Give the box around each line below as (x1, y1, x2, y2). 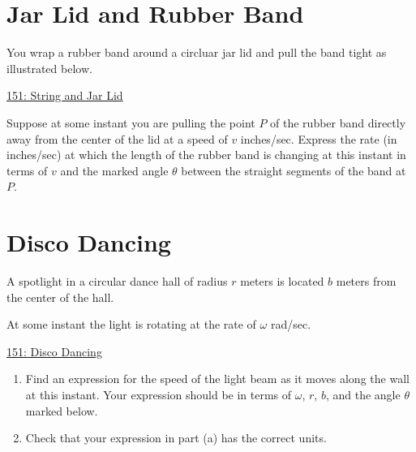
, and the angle (325, 385, 401, 402)
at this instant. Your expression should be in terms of (25, 385, 292, 402)
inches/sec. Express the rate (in (240, 130, 397, 147)
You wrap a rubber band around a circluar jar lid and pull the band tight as (6, 44, 387, 61)
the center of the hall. (6, 288, 114, 305)
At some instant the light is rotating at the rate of (6, 316, 256, 333)
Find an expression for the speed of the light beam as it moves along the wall (25, 370, 410, 387)
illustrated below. (6, 59, 92, 76)
